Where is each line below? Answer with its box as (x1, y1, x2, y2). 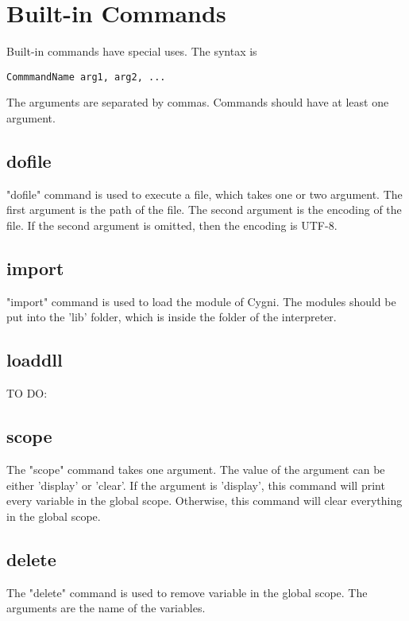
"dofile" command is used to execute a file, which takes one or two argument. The (6, 185, 403, 202)
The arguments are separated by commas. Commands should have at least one (6, 94, 389, 111)
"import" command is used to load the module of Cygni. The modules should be (6, 293, 396, 309)
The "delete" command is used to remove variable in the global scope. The (6, 584, 368, 600)
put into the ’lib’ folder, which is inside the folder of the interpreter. (6, 309, 337, 325)
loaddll (6, 347, 63, 372)
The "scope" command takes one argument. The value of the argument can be (6, 460, 385, 477)
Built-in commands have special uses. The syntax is (6, 43, 257, 60)
